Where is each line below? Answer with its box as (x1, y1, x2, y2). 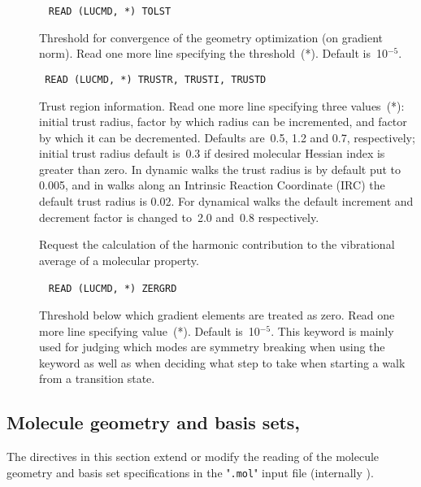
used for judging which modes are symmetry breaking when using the (39, 338, 385, 355)
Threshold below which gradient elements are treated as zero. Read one (39, 307, 395, 324)
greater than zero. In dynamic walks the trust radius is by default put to (39, 160, 401, 177)
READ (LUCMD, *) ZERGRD (48, 283, 177, 295)
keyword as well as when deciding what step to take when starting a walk (39, 354, 406, 371)
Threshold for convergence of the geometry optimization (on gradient (39, 28, 383, 46)
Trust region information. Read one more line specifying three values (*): (39, 97, 405, 114)
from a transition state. (39, 370, 155, 387)
